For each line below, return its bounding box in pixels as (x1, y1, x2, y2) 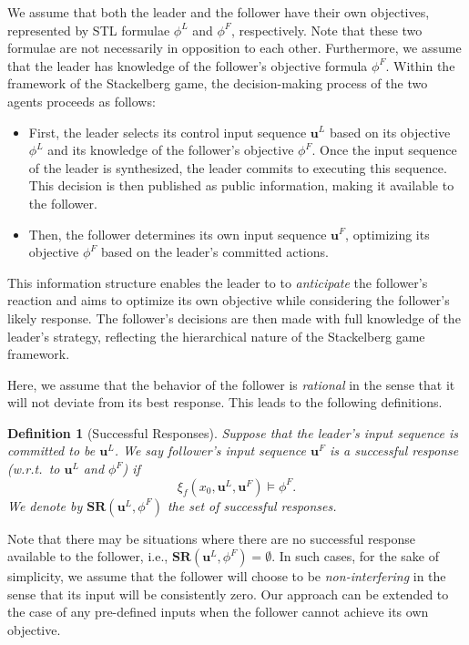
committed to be (7, 441, 96, 460)
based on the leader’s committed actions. (101, 242, 329, 261)
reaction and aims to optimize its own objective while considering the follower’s (7, 291, 450, 310)
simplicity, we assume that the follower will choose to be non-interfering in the (7, 567, 446, 586)
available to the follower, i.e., (7, 547, 168, 566)
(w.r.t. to (7, 459, 60, 478)
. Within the (385, 56, 455, 75)
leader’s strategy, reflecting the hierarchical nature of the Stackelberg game (7, 326, 425, 345)
